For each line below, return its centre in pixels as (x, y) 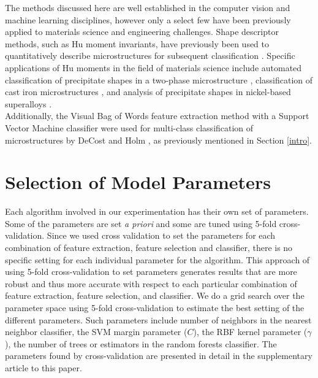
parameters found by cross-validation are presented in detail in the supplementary (159, 356)
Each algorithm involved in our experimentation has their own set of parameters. (157, 211)
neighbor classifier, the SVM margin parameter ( (96, 332)
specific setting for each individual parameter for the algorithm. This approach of (157, 259)
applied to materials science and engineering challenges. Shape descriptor (142, 32)
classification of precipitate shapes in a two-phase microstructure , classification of (159, 79)
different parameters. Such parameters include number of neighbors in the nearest (158, 319)
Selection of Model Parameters (138, 182)
